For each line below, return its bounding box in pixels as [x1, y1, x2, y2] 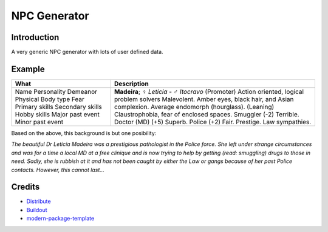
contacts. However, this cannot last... [11, 166, 104, 173]
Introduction [11, 32, 60, 42]
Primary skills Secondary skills [15, 102, 103, 111]
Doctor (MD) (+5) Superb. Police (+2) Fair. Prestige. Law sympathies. [114, 118, 312, 126]
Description [114, 79, 149, 88]
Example [11, 64, 45, 74]
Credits [11, 182, 40, 192]
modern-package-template [26, 215, 95, 222]
